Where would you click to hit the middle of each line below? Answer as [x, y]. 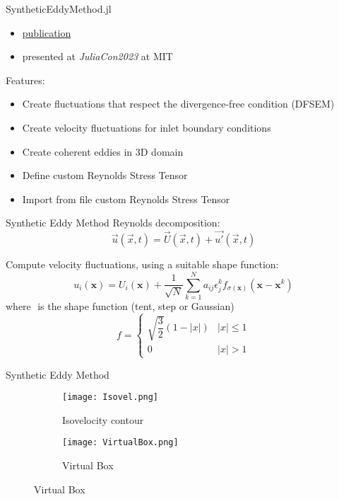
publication [47, 32]
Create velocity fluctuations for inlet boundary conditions [147, 127]
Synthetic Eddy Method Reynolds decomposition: [113, 223]
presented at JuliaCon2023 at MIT [97, 56]
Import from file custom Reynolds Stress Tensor [126, 199]
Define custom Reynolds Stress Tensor [105, 175]
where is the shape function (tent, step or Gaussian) [120, 305]
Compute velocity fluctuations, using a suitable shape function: [142, 264]
